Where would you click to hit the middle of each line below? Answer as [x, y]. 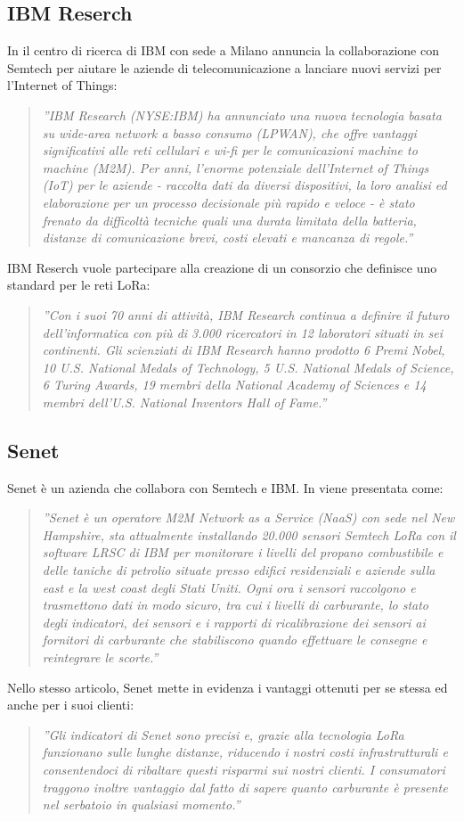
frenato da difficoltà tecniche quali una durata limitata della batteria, [229, 220]
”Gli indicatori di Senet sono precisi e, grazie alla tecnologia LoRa [223, 734]
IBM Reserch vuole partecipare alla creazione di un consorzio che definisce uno [222, 267]
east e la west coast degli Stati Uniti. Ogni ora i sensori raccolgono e [229, 587]
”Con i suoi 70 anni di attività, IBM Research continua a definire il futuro [246, 314]
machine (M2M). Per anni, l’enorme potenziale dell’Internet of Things [236, 167]
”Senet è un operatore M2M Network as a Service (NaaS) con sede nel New [248, 517]
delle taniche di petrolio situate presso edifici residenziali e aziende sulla [239, 570]
